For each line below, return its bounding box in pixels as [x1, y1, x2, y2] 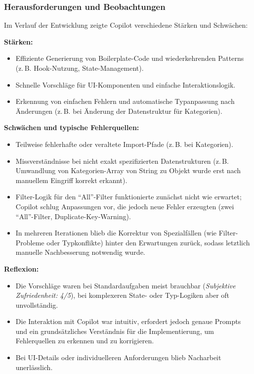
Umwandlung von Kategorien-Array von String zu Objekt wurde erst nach [15, 165, 241, 176]
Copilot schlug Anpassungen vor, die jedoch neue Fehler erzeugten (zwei [15, 201, 234, 211]
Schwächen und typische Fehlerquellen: [4, 122, 139, 133]
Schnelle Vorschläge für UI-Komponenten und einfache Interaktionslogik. [15, 79, 236, 90]
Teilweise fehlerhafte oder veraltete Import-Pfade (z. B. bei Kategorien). [15, 139, 233, 149]
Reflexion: [4, 263, 39, 274]
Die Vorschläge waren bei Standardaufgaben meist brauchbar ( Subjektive [15, 280, 236, 290]
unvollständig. [15, 299, 58, 310]
